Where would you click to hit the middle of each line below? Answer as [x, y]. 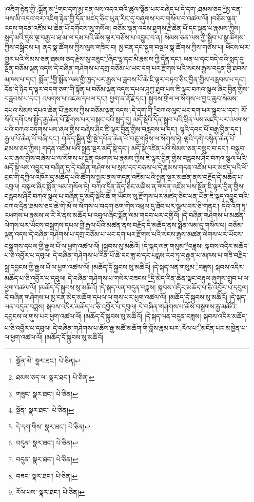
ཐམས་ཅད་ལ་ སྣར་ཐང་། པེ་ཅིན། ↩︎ [55, 377]
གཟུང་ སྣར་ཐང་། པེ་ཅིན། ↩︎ [47, 393]
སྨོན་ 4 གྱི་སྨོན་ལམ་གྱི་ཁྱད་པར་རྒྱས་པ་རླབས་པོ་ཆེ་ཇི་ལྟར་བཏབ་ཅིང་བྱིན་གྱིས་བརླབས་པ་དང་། [142, 79]
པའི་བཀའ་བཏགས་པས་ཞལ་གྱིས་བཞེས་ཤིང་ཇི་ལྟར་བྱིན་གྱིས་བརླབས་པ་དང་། [91, 129]
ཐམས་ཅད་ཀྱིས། [22, 148]
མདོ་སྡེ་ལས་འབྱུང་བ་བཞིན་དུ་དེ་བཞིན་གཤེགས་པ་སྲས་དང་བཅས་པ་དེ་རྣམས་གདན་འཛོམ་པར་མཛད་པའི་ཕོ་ [126, 167]
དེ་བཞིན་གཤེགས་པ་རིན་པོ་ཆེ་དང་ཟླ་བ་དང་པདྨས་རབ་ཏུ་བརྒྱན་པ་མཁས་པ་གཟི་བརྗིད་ [150, 255]
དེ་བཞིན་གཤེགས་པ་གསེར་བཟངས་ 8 [109, 277]
